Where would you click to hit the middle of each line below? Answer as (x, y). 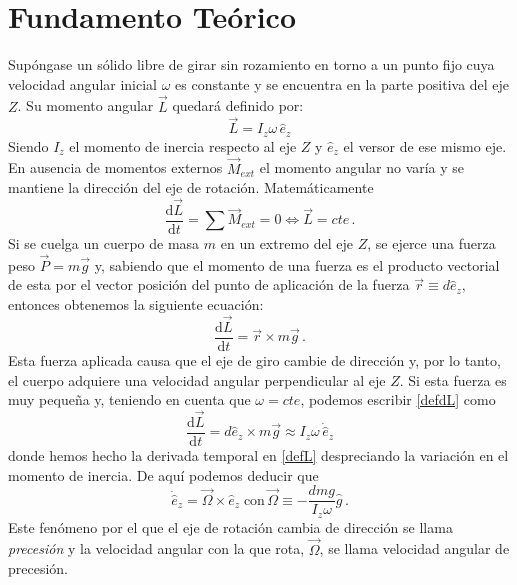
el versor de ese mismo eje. (425, 145)
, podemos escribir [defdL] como (398, 399)
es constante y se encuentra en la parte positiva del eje (342, 83)
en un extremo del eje (286, 243)
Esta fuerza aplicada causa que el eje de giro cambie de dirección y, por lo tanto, (254, 359)
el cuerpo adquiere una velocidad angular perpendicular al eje (197, 379)
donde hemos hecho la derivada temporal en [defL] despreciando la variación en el (258, 455)
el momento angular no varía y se (362, 167)
